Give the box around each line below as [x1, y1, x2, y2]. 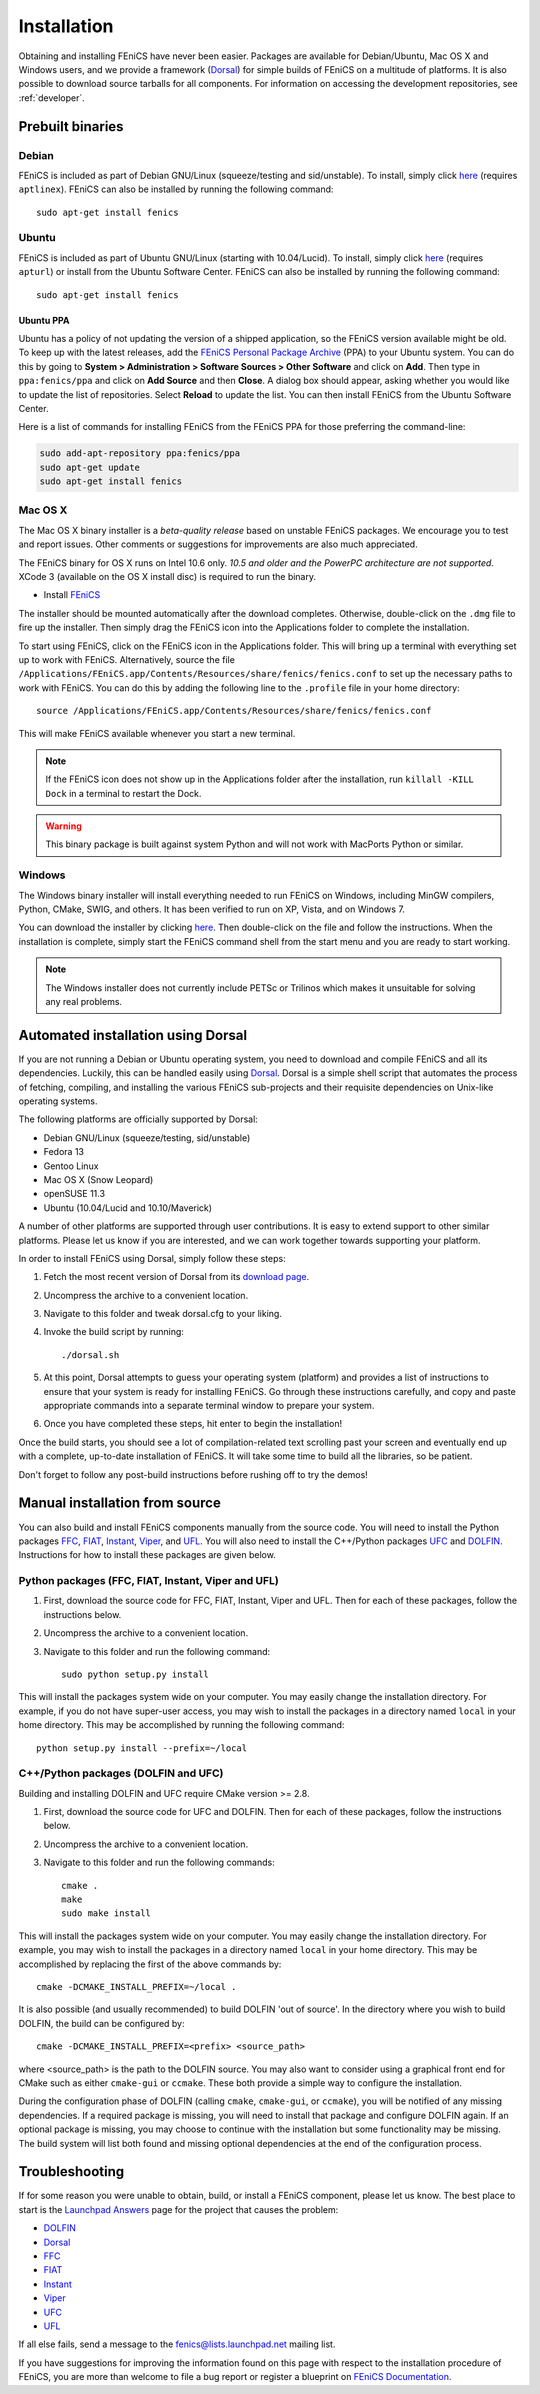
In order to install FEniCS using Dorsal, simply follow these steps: [18, 1252, 286, 1264]
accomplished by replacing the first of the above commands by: [18, 1958, 282, 1970]
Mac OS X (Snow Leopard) [43, 1173, 154, 1185]
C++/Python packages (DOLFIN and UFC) [18, 1766, 224, 1780]
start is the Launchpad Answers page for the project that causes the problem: [18, 2203, 339, 2215]
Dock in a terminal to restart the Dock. [45, 787, 202, 799]
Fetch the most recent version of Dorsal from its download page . [43, 1271, 310, 1283]
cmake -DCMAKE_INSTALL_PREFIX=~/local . [36, 1981, 237, 1992]
